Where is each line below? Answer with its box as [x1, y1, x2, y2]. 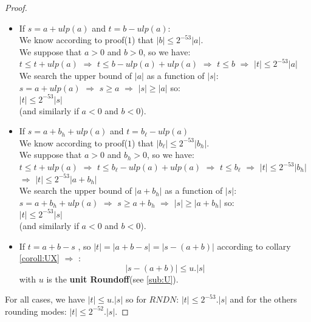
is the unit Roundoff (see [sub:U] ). [46, 272, 179, 285]
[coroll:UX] [19, 252, 60, 264]
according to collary [217, 239, 291, 252]
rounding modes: [5, 304, 67, 317]
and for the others [230, 293, 297, 306]
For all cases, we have [5, 293, 85, 306]
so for [125, 293, 146, 306]
